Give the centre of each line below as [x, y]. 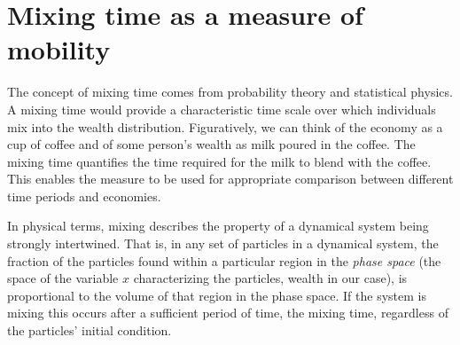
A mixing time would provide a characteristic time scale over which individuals [222, 109]
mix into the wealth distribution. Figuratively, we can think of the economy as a [225, 126]
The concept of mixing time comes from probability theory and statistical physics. [230, 92]
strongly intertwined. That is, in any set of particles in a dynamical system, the [223, 243]
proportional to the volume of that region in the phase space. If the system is [217, 295]
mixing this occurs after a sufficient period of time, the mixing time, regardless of [228, 313]
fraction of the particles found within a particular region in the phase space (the [224, 260]
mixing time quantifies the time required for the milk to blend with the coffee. [219, 161]
